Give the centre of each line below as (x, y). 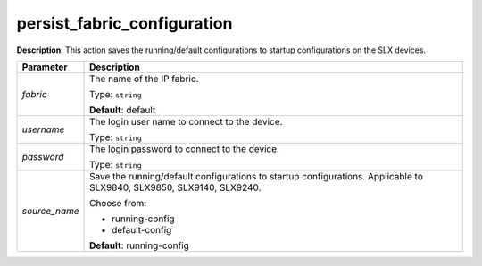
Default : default (123, 110)
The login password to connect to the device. (185, 149)
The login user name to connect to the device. (186, 121)
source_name (50, 211)
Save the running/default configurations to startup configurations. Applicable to (256, 176)
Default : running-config (139, 245)
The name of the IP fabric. (144, 79)
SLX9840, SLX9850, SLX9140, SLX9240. (175, 187)
